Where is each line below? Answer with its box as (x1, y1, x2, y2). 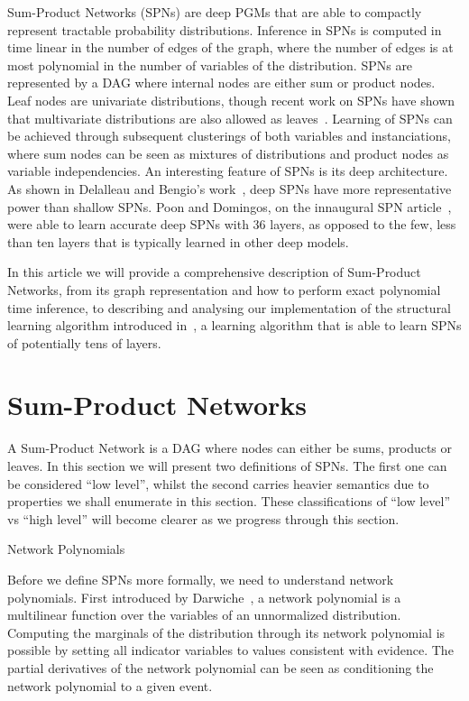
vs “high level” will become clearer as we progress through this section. (7, 509, 400, 528)
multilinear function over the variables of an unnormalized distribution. (7, 605, 401, 624)
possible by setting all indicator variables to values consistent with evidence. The (7, 641, 454, 659)
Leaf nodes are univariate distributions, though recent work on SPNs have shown (7, 90, 455, 109)
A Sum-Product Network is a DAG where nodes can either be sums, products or (7, 438, 453, 457)
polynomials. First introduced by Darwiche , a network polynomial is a (7, 587, 401, 606)
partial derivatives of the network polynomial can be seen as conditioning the (7, 658, 434, 677)
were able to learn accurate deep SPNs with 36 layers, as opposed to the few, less (7, 215, 456, 234)
